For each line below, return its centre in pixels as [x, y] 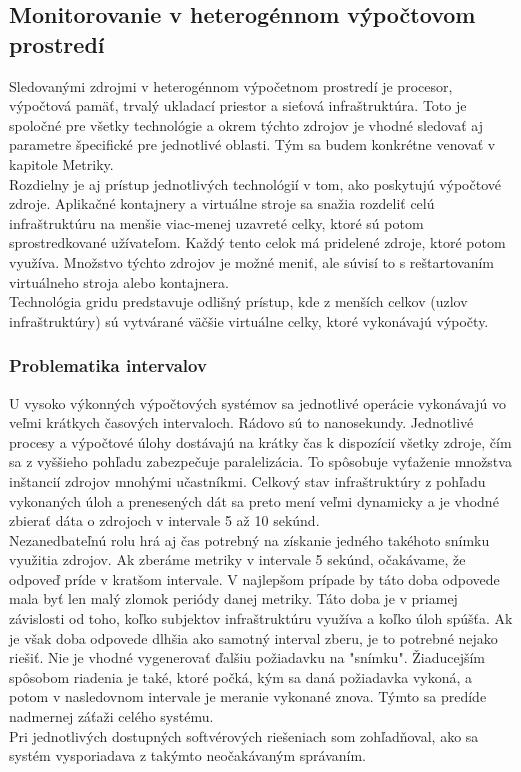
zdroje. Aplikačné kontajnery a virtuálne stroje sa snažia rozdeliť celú [222, 203]
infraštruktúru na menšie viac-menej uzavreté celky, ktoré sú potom [216, 222]
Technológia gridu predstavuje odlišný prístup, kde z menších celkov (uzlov [238, 301]
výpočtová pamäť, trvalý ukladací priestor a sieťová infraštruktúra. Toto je [238, 105]
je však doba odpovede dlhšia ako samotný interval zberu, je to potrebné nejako [253, 637]
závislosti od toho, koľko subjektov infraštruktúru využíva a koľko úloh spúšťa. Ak [261, 618]
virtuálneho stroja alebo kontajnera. [119, 281]
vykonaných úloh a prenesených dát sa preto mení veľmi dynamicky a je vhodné [254, 500]
